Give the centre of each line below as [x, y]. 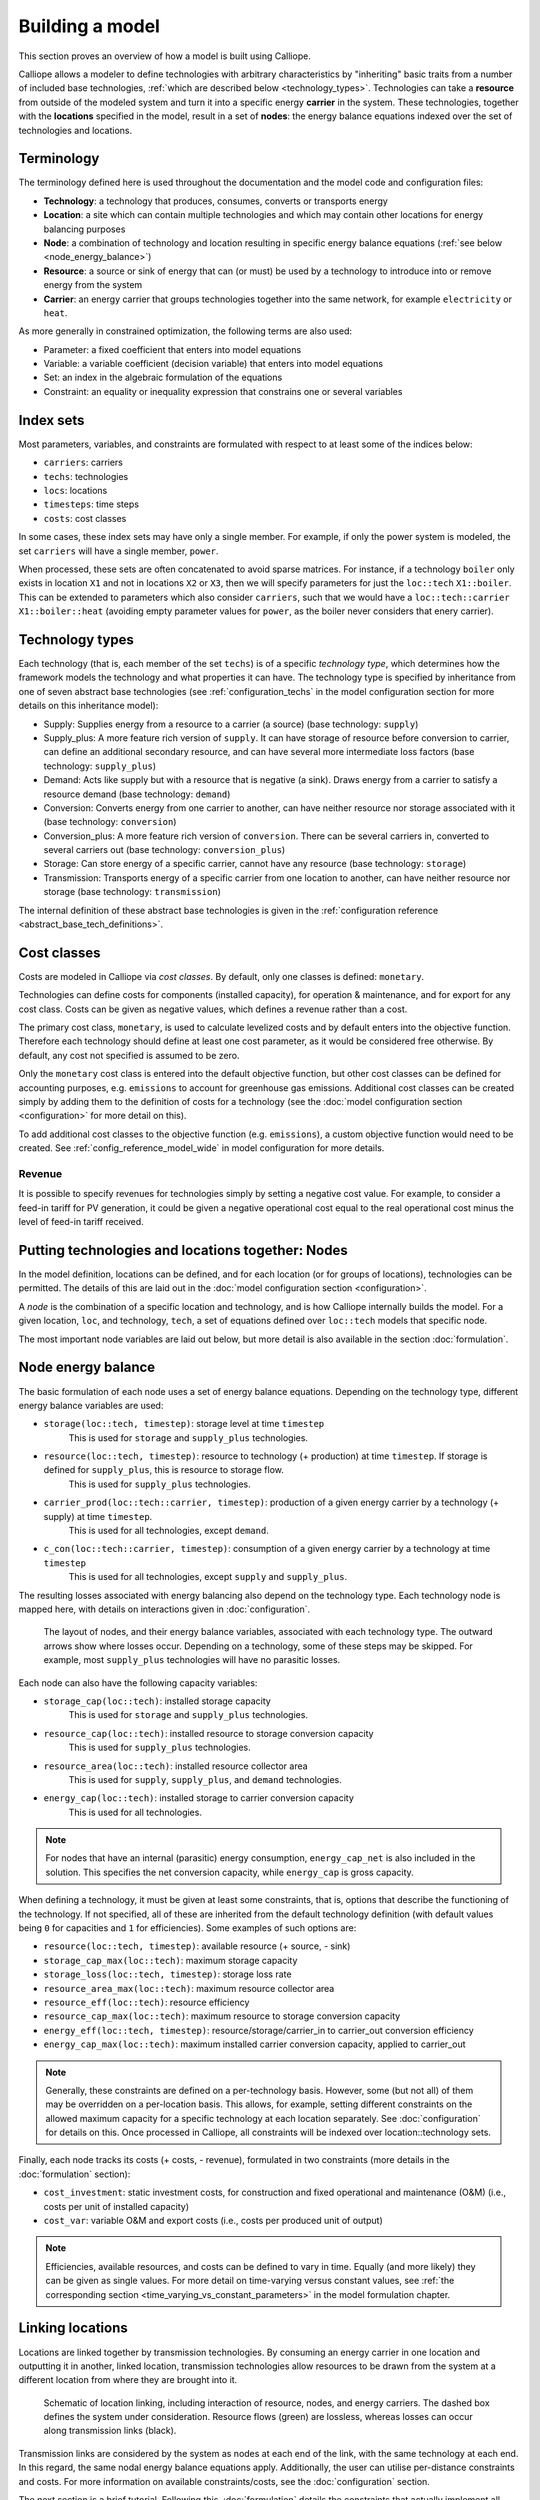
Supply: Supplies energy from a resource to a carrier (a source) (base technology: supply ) [231, 724]
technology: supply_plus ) [100, 766]
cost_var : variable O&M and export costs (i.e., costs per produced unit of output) [213, 2221]
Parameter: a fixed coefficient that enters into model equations [172, 349]
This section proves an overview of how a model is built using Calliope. [165, 56]
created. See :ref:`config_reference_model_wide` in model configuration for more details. [201, 1148]
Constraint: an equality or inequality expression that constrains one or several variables [223, 391]
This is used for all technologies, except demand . [168, 1531]
